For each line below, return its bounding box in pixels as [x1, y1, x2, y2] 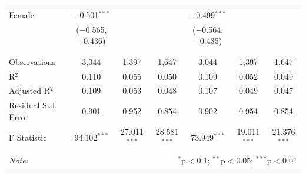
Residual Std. [9, 99, 57, 111]
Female [9, 9, 34, 21]
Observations [9, 55, 56, 67]
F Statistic [9, 131, 47, 143]
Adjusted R [9, 84, 50, 97]
